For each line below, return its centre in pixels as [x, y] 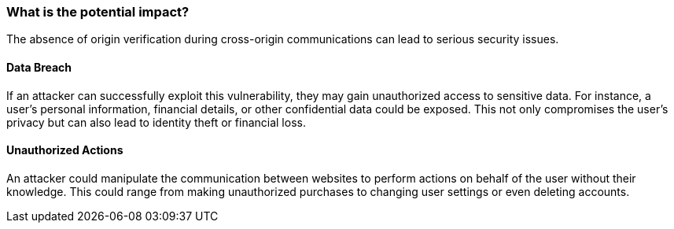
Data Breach [39, 67]
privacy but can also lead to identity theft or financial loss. [156, 122]
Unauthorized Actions [65, 150]
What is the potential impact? [98, 12]
